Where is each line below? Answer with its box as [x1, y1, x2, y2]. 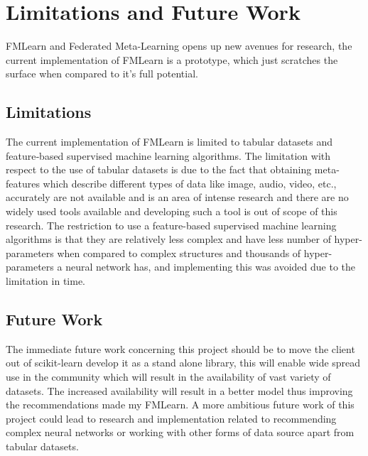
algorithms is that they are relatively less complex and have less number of [6, 232, 331, 246]
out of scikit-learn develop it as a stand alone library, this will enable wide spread [6, 355, 361, 370]
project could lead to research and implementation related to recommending [6, 411, 337, 425]
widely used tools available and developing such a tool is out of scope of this [6, 204, 337, 219]
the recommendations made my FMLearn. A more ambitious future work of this [6, 397, 355, 412]
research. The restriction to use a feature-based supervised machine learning [6, 217, 337, 232]
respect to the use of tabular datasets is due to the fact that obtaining [6, 162, 312, 177]
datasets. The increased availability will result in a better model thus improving [6, 383, 353, 398]
